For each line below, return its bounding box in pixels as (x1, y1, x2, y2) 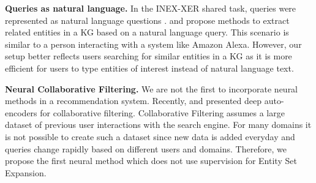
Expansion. (5, 166, 47, 179)
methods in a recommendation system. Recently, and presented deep (5, 94, 262, 107)
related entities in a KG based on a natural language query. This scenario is (5, 26, 289, 39)
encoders (5, 106, 37, 119)
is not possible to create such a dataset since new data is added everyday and (5, 130, 295, 143)
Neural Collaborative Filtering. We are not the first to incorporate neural (5, 82, 298, 95)
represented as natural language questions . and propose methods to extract (5, 13, 290, 26)
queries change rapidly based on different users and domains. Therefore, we (5, 142, 287, 155)
